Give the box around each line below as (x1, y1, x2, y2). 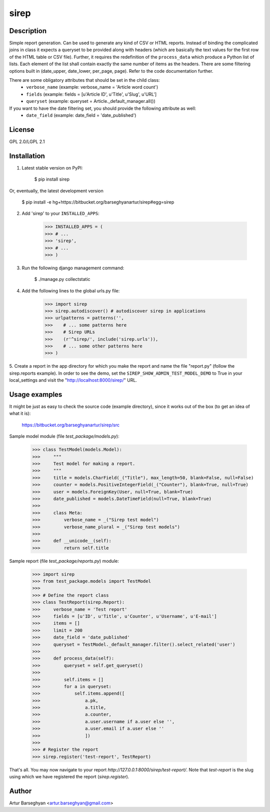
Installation (9, 151, 45, 160)
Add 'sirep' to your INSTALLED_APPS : (21, 211, 99, 217)
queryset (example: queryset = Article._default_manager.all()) (26, 98, 156, 104)
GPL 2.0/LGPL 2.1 (9, 138, 45, 144)
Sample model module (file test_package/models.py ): (9, 433, 119, 439)
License (9, 125, 34, 134)
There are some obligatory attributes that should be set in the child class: (9, 77, 160, 83)
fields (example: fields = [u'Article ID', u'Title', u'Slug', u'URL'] (26, 91, 157, 97)
